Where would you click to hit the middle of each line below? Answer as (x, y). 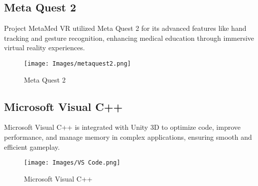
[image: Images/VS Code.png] (72, 163)
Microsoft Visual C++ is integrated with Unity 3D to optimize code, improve (122, 127)
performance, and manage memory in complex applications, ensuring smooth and (128, 137)
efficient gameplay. (32, 146)
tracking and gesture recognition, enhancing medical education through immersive (129, 38)
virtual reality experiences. (45, 47)
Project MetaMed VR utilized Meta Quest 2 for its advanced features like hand (125, 28)
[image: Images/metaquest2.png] (77, 63)
